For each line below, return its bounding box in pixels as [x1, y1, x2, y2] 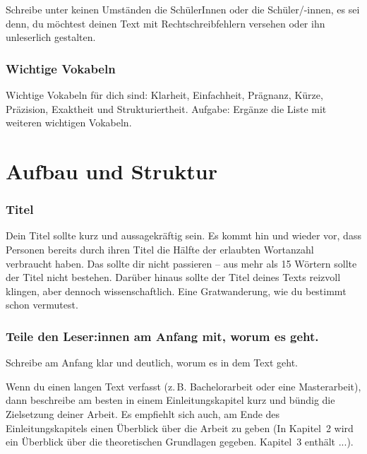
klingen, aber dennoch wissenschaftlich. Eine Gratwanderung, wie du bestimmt [6, 283, 347, 298]
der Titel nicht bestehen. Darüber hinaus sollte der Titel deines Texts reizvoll [6, 270, 341, 285]
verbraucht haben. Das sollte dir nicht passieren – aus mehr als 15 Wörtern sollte [6, 256, 357, 270]
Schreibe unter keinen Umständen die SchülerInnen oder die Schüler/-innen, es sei [6, 2, 360, 16]
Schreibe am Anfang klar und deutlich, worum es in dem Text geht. [6, 355, 298, 370]
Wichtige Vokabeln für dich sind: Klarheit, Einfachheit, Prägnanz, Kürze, [6, 88, 323, 102]
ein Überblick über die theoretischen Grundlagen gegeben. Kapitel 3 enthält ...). [6, 434, 354, 449]
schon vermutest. [6, 297, 78, 312]
